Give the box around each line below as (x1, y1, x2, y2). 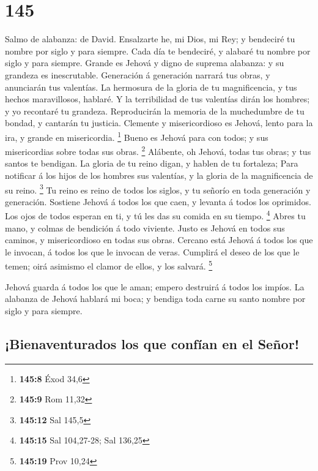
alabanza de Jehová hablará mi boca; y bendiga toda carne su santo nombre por (5, 292, 306, 305)
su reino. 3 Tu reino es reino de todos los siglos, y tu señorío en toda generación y (5, 181, 311, 196)
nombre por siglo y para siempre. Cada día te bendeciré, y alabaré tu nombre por (5, 44, 311, 57)
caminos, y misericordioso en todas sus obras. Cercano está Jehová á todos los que (5, 233, 313, 246)
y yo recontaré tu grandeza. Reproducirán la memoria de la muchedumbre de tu (5, 104, 305, 117)
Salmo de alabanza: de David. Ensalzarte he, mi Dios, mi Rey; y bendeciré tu (5, 32, 295, 45)
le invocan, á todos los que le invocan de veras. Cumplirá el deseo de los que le (5, 245, 300, 258)
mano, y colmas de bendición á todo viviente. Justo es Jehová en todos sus (5, 221, 285, 234)
